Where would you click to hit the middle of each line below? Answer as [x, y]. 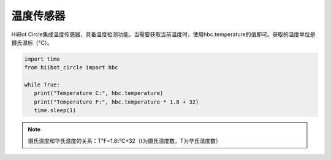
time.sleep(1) [55, 111]
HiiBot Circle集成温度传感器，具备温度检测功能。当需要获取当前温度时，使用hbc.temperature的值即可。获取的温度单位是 [163, 34]
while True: [42, 85]
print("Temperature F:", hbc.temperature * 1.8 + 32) [116, 102]
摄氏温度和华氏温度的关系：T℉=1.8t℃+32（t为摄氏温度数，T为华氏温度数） [124, 140]
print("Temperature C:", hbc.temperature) [99, 93]
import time [42, 59]
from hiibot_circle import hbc [71, 68]
